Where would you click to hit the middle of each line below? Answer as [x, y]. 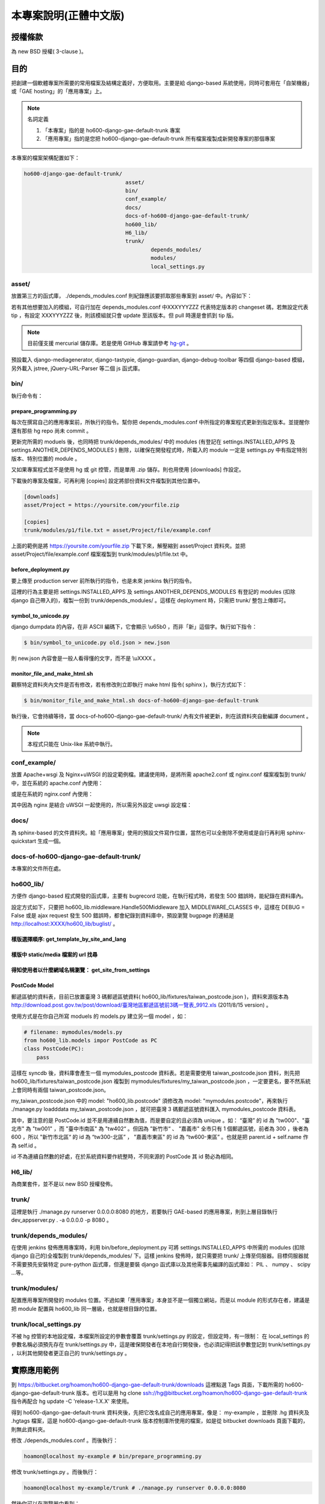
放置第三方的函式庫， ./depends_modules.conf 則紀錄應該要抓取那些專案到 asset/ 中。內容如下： [132, 296]
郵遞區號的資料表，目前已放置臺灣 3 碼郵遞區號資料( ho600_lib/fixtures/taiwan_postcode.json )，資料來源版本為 [150, 996]
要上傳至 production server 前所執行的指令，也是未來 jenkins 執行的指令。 [103, 581]
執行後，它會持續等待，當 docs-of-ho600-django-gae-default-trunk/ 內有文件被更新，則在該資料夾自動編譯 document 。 [162, 717]
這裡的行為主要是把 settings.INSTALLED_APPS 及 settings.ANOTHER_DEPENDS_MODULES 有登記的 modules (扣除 [153, 592]
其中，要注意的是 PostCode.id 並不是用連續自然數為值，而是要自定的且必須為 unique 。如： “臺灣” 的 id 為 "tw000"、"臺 [160, 1120]
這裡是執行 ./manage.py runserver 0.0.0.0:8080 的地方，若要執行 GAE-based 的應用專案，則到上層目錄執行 [144, 1212]
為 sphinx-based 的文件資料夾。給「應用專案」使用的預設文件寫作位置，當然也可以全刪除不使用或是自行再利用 [148, 833]
